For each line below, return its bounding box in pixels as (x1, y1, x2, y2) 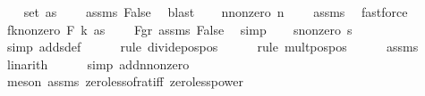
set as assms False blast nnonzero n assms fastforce (23, 3, 408, 20)
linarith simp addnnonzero (6, 54, 190, 73)
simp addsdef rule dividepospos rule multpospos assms (6, 37, 419, 56)
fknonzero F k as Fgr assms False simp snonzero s (6, 20, 353, 38)
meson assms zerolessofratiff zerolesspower (6, 72, 243, 91)
